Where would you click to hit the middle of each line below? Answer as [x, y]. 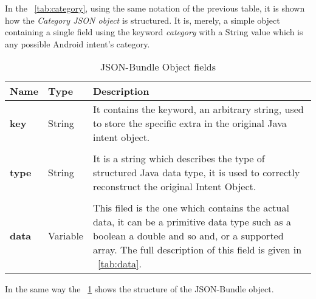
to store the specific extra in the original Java [190, 123]
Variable [66, 236]
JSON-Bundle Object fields [158, 67]
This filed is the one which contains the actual [191, 208]
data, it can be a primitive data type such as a [192, 222]
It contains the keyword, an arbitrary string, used [198, 109]
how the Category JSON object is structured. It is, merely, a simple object [143, 20]
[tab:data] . [120, 264]
